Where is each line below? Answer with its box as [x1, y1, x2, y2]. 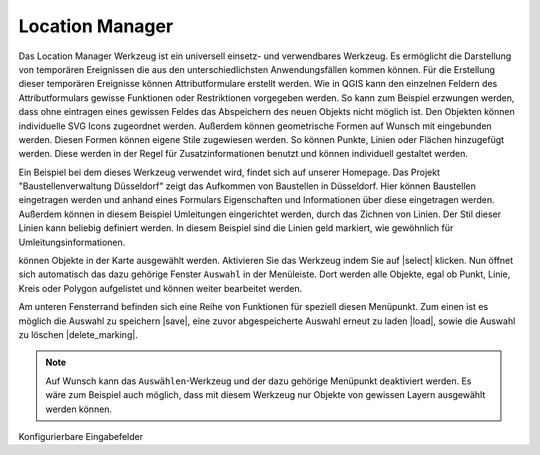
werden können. [45, 403, 113, 415]
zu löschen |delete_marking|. [18, 328, 139, 340]
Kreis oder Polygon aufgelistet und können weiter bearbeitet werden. [18, 282, 303, 294]
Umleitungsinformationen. [18, 236, 126, 248]
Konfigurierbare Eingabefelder [18, 430, 144, 442]
